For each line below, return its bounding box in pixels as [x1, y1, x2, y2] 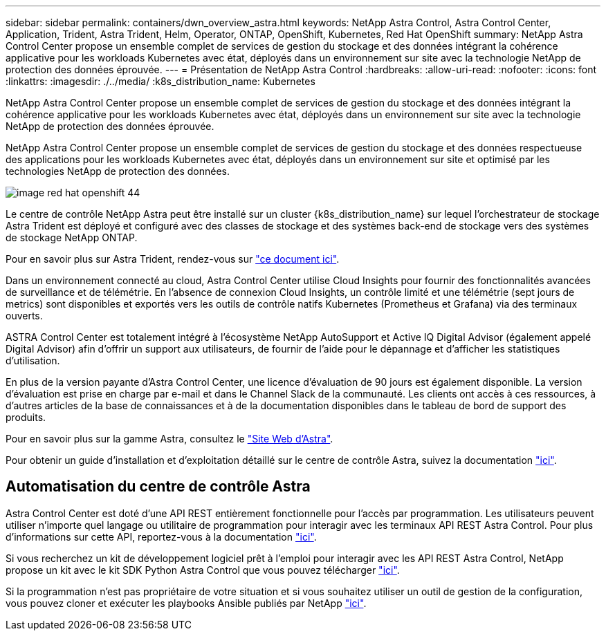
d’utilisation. [6, 355, 60, 366]
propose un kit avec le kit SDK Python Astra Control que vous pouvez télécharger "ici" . [6, 563, 400, 576]
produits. [6, 411, 46, 423]
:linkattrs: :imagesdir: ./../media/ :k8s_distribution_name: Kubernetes [6, 75, 315, 87]
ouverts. [6, 310, 43, 321]
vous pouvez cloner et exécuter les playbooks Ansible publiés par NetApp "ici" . [6, 597, 367, 609]
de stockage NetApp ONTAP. [6, 232, 138, 243]
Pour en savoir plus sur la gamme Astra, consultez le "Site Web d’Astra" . [6, 433, 333, 445]
